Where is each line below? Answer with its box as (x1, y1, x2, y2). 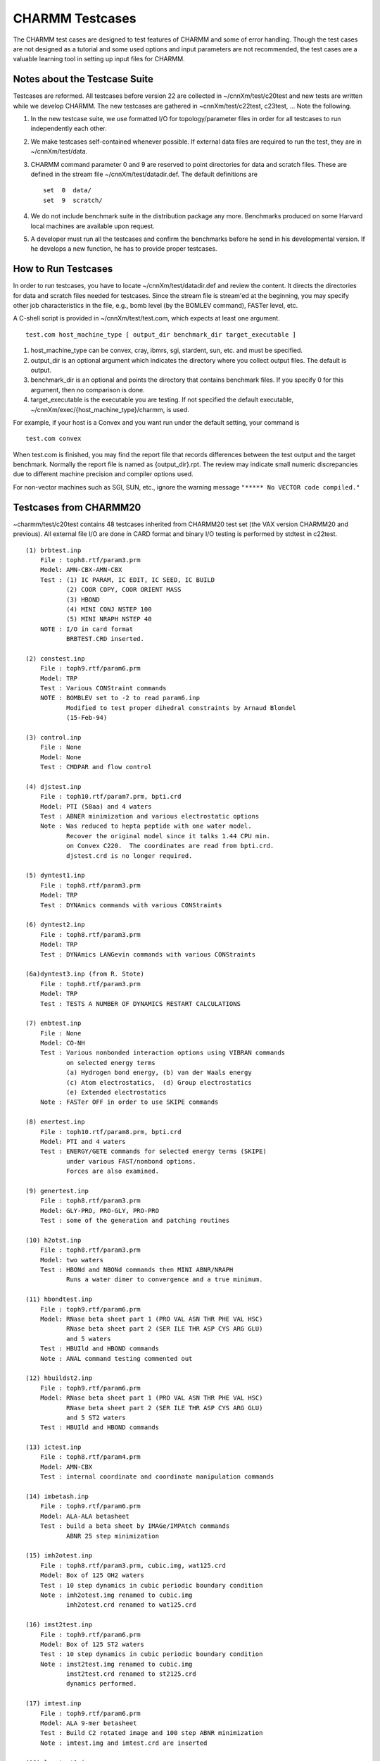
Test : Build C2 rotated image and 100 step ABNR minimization (39, 1729, 263, 1737)
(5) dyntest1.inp (25, 871, 85, 880)
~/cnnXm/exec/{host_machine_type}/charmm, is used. (30, 405, 189, 413)
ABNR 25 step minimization (65, 1532, 160, 1540)
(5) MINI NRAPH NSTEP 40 (65, 615, 152, 623)
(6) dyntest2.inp (25, 921, 85, 929)
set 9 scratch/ (43, 196, 103, 204)
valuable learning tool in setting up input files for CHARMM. (13, 55, 186, 63)
